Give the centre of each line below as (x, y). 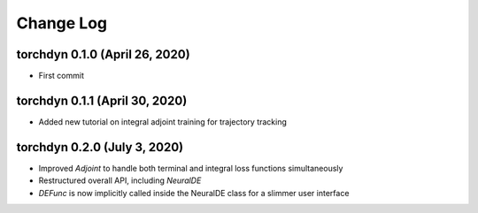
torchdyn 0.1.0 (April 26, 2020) (103, 54)
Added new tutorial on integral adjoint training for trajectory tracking (163, 122)
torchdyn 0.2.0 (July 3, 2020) (100, 147)
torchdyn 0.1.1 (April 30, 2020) (102, 100)
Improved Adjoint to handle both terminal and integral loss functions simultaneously (191, 168)
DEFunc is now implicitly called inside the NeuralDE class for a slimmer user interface (194, 193)
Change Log (62, 23)
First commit (61, 76)
